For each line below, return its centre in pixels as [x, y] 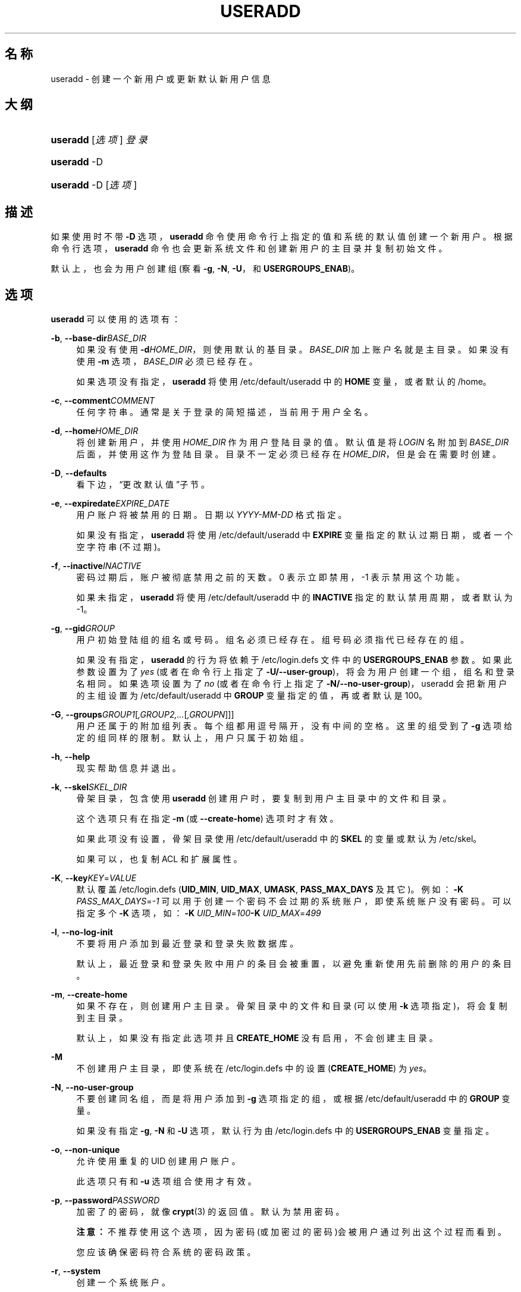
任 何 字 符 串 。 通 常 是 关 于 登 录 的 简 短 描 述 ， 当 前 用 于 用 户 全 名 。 [225, 412]
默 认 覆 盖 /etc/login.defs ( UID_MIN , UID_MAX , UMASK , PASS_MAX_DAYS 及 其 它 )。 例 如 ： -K [270, 889]
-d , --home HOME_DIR [95, 431]
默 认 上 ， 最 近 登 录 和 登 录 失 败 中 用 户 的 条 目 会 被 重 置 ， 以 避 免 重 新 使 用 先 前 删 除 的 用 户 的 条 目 [294, 964]
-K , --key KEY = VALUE [94, 878]
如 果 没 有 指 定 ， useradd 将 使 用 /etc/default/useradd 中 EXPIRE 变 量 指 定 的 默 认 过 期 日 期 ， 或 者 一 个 [295, 535]
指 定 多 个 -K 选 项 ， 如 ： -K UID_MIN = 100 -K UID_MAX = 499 [199, 913]
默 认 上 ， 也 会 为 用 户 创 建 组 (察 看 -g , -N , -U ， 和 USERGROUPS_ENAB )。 [205, 269]
